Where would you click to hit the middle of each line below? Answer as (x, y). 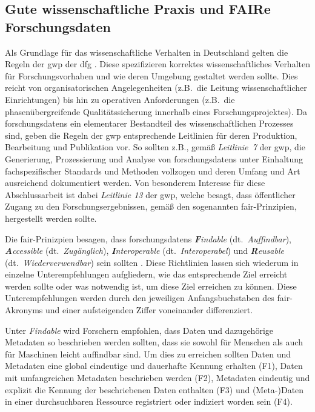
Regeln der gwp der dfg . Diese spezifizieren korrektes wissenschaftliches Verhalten (157, 64)
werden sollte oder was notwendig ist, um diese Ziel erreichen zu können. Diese (151, 286)
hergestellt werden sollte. (51, 218)
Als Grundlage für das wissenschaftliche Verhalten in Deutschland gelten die (147, 52)
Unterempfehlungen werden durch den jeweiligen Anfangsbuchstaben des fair (148, 298)
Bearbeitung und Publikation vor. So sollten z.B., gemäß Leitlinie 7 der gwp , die (155, 147)
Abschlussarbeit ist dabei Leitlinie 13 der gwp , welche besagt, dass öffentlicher (150, 194)
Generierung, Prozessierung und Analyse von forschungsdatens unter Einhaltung (154, 158)
